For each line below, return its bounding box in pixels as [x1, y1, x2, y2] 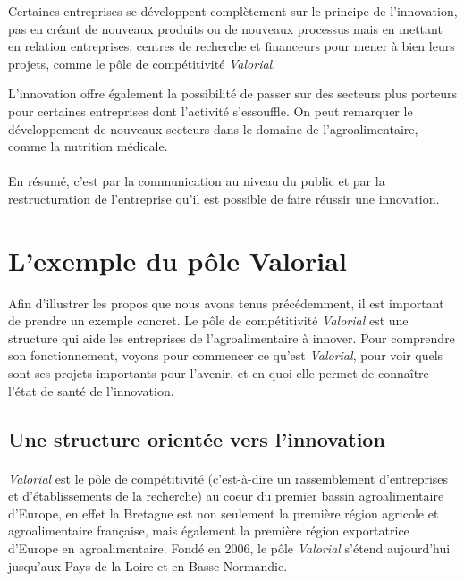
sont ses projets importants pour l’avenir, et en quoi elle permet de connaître [8, 364, 429, 383]
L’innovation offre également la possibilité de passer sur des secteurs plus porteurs [8, 84, 458, 103]
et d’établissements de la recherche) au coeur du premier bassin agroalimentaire [8, 486, 444, 505]
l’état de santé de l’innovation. [8, 381, 174, 400]
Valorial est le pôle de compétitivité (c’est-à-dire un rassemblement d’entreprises [8, 468, 449, 487]
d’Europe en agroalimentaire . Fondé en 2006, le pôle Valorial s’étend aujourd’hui [8, 538, 451, 557]
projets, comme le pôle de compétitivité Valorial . [8, 54, 276, 72]
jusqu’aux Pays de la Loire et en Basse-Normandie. [8, 556, 288, 575]
